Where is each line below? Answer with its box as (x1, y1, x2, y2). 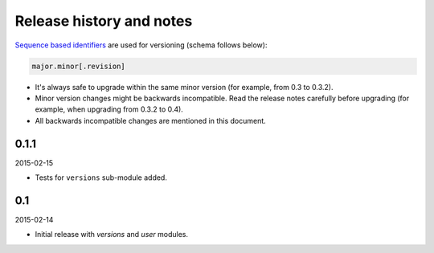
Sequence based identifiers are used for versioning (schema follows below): (14, 40, 268, 50)
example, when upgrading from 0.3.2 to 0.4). (35, 104, 184, 114)
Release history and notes (14, 12, 193, 30)
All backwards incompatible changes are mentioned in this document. (35, 116, 267, 125)
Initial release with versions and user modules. (35, 230, 189, 239)
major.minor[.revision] (31, 61, 126, 71)
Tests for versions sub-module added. (35, 173, 168, 182)
